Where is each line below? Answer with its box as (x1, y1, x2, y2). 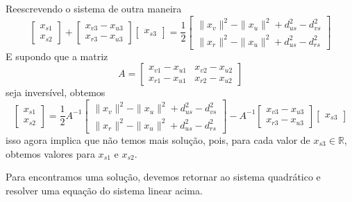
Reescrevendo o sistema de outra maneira (6, 1, 182, 15)
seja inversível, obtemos (6, 85, 106, 100)
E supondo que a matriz (6, 48, 108, 63)
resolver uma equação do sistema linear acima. (6, 183, 203, 197)
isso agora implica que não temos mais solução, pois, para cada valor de (6, 132, 310, 147)
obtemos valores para (6, 146, 95, 160)
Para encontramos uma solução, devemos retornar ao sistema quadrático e (6, 169, 321, 184)
